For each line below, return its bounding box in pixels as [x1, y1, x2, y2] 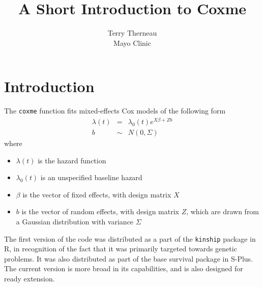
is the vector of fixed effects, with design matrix [22, 189, 171, 199]
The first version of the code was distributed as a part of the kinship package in [4, 233, 256, 244]
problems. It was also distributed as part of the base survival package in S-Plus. [4, 253, 253, 264]
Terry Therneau [107, 27, 157, 38]
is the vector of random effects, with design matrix [21, 206, 179, 217]
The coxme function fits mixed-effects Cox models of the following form [4, 105, 226, 116]
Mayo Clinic [113, 37, 151, 48]
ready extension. [4, 273, 55, 284]
